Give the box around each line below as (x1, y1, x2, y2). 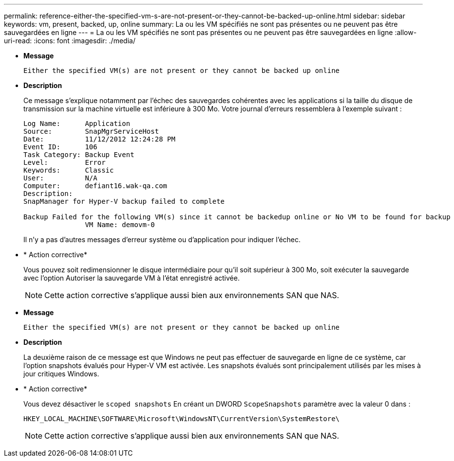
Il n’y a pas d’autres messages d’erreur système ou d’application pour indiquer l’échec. (23, 235, 301, 244)
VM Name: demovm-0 (85, 221, 155, 229)
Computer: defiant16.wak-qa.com (23, 182, 168, 190)
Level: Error (23, 159, 106, 166)
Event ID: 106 (23, 143, 97, 151)
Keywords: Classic (23, 166, 114, 174)
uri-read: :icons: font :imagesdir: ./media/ (4, 36, 135, 45)
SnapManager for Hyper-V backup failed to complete (23, 197, 225, 205)
